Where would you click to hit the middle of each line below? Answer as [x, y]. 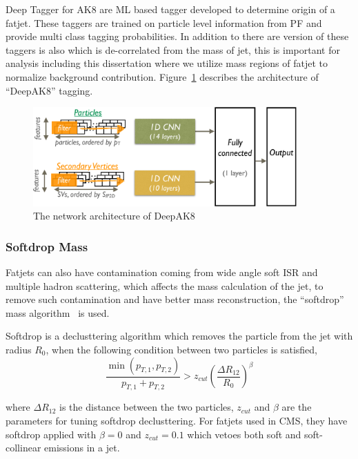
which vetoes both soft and [244, 434]
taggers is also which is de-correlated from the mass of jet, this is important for [173, 49]
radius [19, 349]
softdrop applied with [51, 434]
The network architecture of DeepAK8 [114, 216]
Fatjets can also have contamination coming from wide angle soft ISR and [162, 272]
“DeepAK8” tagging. [49, 90]
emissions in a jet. [82, 448]
